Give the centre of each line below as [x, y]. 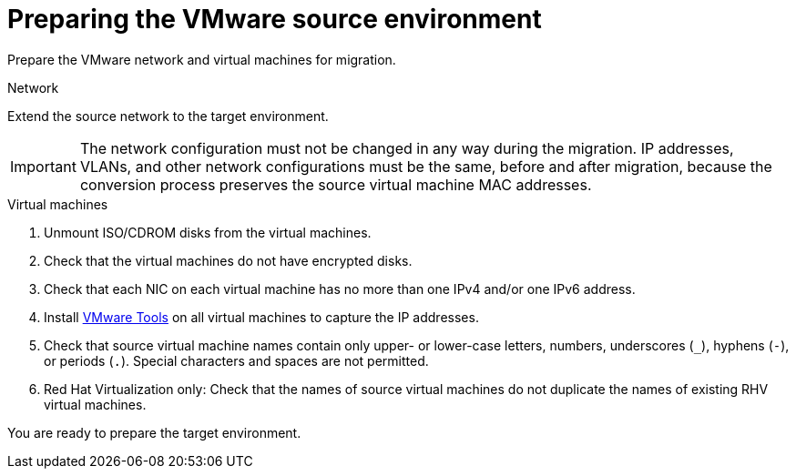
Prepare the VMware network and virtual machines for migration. [202, 59]
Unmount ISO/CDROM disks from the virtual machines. [208, 232]
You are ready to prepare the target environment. [154, 432]
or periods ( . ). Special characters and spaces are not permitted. [236, 360]
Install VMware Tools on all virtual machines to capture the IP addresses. [261, 317]
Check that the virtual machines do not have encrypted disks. [228, 260]
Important [43, 166]
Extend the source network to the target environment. [168, 116]
